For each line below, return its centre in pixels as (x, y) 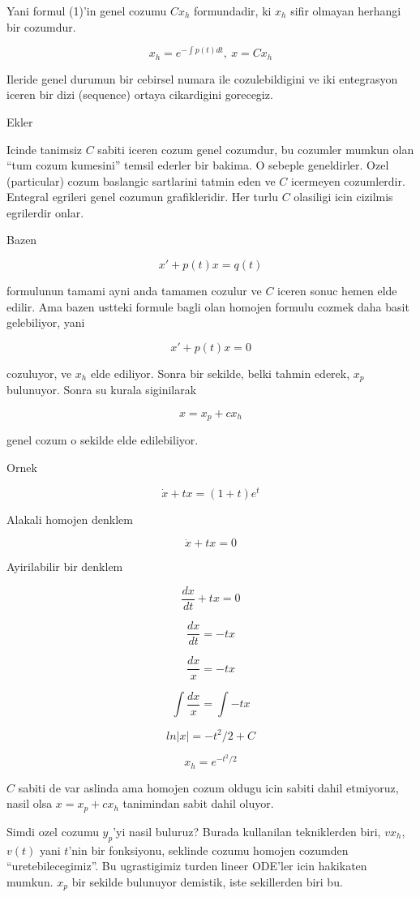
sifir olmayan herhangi (346, 11)
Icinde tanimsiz (45, 149)
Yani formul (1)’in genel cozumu (87, 11)
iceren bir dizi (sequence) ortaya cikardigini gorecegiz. (140, 94)
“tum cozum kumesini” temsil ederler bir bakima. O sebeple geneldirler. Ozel (198, 165)
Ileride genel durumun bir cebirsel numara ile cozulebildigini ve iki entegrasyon (202, 78)
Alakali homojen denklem (70, 519)
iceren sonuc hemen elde (337, 291)
